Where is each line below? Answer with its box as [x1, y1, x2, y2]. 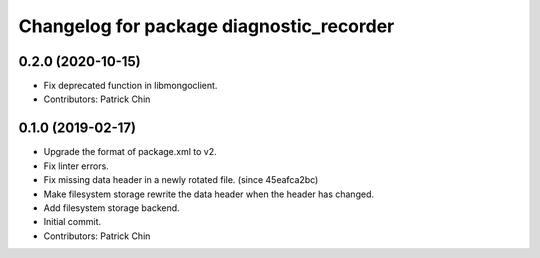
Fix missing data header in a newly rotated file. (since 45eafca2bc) [43, 174, 319, 186]
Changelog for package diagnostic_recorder [18, 15, 395, 37]
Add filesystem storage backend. [43, 201, 180, 214]
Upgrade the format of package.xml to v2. [43, 146, 217, 158]
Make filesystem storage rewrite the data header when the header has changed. [43, 188, 375, 200]
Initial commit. [43, 216, 102, 228]
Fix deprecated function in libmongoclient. [43, 80, 218, 92]
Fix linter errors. [43, 160, 109, 172]
